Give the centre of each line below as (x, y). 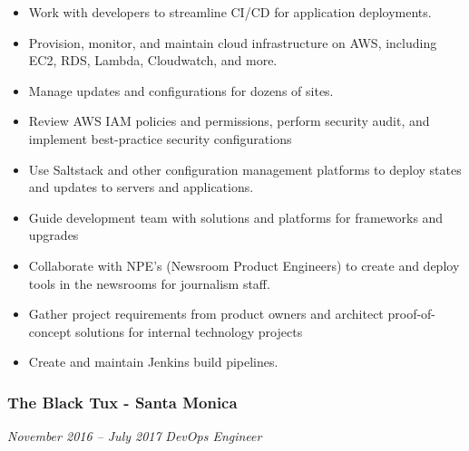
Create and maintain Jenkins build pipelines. (153, 362)
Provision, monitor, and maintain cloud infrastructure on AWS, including (233, 42)
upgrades (54, 235)
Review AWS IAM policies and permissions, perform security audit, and (229, 121)
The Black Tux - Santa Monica (122, 402)
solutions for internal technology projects (189, 331)
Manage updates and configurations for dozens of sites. (181, 90)
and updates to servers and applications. (141, 187)
